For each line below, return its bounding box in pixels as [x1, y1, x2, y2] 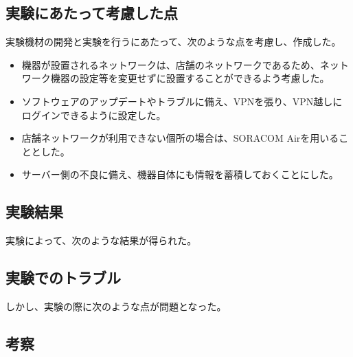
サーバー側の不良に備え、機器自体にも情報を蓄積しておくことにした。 [21, 167, 339, 182]
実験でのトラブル [5, 267, 121, 288]
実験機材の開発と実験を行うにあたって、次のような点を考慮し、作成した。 [5, 34, 341, 49]
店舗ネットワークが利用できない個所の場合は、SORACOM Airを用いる [21, 131, 339, 145]
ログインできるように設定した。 [21, 107, 166, 122]
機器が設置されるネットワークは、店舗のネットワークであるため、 [21, 57, 320, 72]
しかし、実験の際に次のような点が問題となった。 [5, 299, 227, 313]
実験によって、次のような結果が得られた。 [5, 233, 197, 248]
